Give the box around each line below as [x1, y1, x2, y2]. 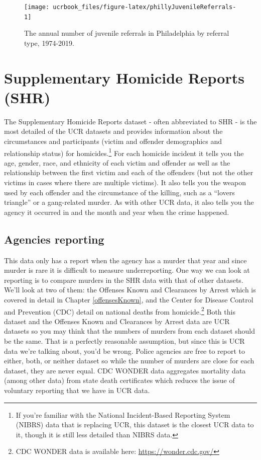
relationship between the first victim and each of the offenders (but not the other [4, 167, 253, 178]
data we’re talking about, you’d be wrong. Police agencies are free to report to [4, 345, 245, 356]
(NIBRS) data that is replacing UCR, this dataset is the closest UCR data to [16, 419, 254, 430]
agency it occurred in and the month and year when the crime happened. [4, 206, 229, 217]
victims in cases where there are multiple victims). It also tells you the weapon [4, 177, 246, 188]
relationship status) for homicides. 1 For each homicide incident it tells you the [4, 146, 244, 158]
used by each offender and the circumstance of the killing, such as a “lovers [4, 187, 235, 197]
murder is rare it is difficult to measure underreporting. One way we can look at [4, 265, 250, 275]
